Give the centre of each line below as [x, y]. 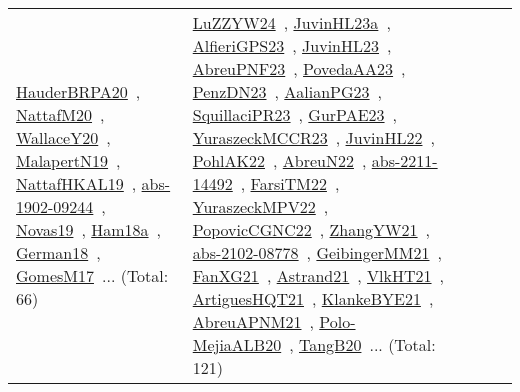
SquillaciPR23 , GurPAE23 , [295, 114]
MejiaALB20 [237, 344]
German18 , [58, 252]
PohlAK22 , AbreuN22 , [279, 160]
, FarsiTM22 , [290, 183]
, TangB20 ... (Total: [362, 344]
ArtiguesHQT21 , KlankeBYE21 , [313, 298]
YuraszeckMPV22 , [260, 206]
